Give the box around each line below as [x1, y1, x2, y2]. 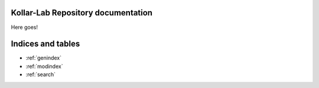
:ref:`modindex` [25, 63, 63, 70]
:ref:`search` [25, 71, 56, 78]
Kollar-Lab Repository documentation [11, 8, 153, 18]
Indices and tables [11, 39, 80, 49]
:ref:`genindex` [25, 54, 62, 61]
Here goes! [11, 24, 38, 31]
